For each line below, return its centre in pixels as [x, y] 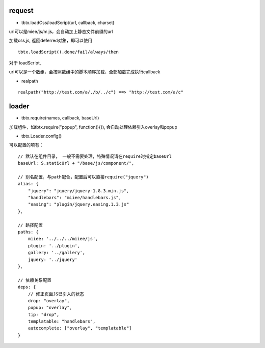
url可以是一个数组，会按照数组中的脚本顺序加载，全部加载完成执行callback [85, 72]
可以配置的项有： [26, 145]
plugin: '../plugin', [54, 246]
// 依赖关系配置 [35, 280]
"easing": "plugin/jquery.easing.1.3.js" [79, 204]
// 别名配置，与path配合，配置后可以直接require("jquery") [83, 177]
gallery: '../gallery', [56, 253]
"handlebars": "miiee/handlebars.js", [75, 198]
